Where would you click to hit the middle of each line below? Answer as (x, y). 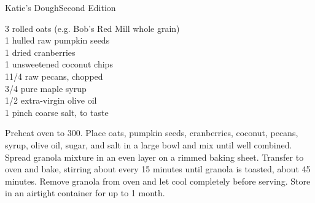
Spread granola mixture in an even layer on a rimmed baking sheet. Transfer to (154, 157)
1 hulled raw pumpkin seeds (57, 40)
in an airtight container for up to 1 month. (85, 193)
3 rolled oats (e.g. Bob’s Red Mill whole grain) (92, 28)
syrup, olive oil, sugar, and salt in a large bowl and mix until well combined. (149, 144)
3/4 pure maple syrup (46, 88)
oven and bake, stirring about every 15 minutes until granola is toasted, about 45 (158, 169)
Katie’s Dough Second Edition (60, 7)
